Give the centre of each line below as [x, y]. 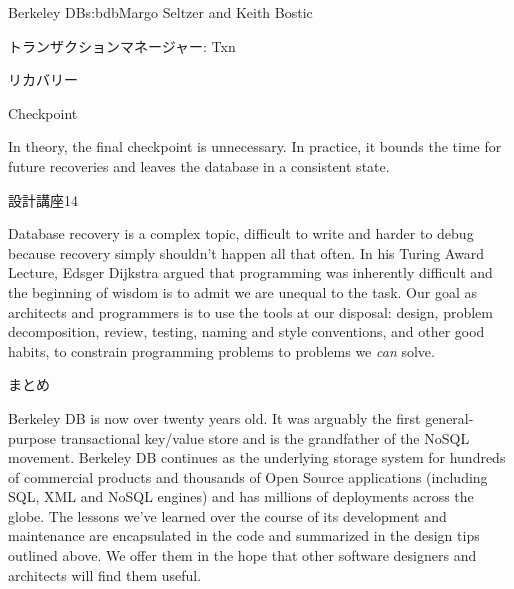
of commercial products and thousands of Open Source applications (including [248, 476]
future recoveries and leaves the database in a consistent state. [199, 165]
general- [449, 417]
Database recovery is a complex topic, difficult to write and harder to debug [241, 233]
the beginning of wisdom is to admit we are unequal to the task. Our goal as [242, 291]
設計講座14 [43, 199]
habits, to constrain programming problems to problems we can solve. [221, 350]
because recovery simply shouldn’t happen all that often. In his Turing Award [246, 252]
